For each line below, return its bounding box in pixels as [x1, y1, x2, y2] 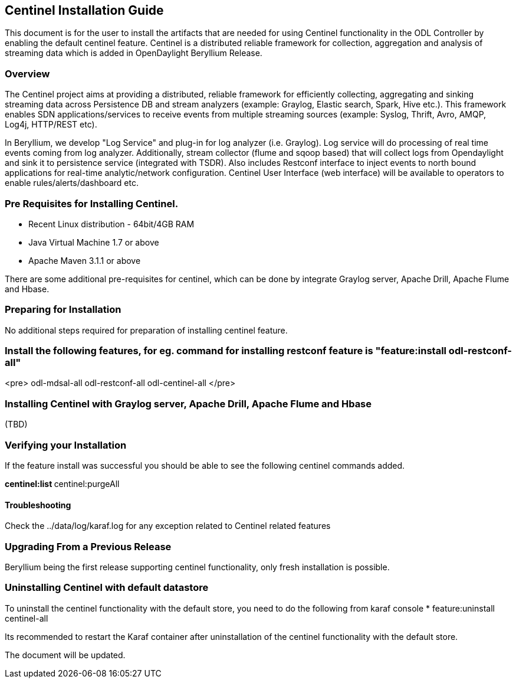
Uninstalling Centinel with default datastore [5, 581, 209, 594]
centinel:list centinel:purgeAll [5, 478, 120, 489]
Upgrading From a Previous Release [5, 540, 172, 553]
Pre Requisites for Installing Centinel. [5, 197, 179, 210]
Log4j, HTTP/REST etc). [5, 119, 97, 130]
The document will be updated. [5, 649, 126, 660]
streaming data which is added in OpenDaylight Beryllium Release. [5, 48, 262, 58]
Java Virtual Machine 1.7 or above [28, 237, 159, 247]
